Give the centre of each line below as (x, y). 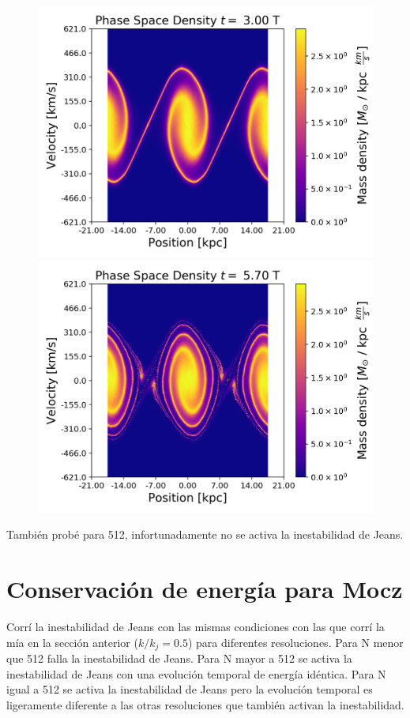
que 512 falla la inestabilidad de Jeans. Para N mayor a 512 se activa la (179, 658)
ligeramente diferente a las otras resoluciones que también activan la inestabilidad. (205, 704)
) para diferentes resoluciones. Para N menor (295, 642)
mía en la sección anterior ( (72, 642)
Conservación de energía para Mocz (205, 588)
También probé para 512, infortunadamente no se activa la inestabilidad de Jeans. (205, 534)
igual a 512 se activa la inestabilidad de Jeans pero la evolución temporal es (190, 689)
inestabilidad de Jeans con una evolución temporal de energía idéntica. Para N (196, 673)
